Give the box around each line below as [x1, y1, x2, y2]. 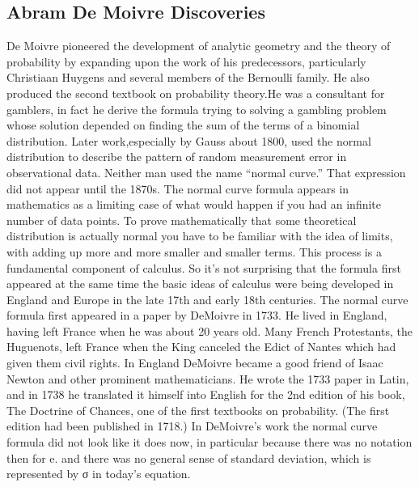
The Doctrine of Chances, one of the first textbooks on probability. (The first [6, 401, 390, 418]
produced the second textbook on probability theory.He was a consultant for [6, 84, 385, 101]
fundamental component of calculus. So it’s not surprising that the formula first [6, 259, 401, 276]
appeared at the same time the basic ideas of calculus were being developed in [6, 275, 394, 292]
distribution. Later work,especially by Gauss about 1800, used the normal [6, 132, 371, 149]
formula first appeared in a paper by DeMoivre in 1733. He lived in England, [6, 307, 387, 324]
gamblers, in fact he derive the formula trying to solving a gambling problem [6, 100, 387, 117]
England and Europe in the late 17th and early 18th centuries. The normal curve [6, 290, 408, 307]
